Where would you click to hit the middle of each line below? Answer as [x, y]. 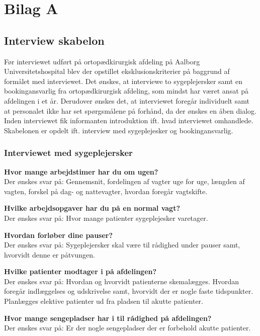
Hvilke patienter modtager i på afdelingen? [80, 271]
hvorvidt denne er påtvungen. [50, 254]
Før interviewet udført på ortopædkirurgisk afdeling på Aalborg [102, 61]
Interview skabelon [54, 40]
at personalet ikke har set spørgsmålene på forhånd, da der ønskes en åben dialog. [130, 110]
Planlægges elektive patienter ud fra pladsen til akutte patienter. [104, 301]
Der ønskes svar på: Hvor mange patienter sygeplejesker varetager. [106, 218]
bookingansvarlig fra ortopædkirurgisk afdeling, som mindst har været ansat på [126, 91]
